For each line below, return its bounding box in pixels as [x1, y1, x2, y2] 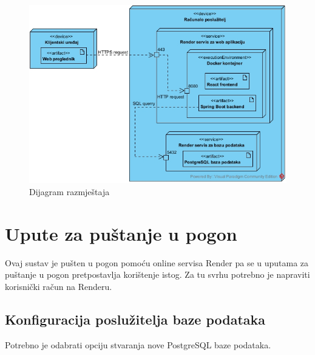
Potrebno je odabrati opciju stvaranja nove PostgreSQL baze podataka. [5, 338, 271, 351]
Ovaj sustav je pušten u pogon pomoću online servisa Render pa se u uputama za [5, 256, 309, 269]
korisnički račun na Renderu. [5, 280, 112, 292]
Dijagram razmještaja [29, 185, 110, 198]
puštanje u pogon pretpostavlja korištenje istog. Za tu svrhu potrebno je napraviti [5, 268, 310, 281]
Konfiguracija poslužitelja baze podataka [5, 309, 266, 328]
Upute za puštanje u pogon [5, 221, 237, 246]
